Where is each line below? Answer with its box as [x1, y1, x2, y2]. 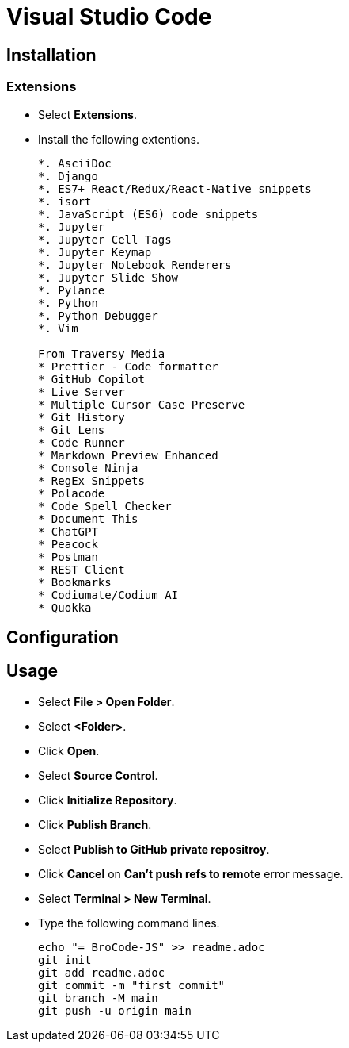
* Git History [38, 410, 125, 424]
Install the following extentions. [38, 132, 200, 146]
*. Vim [38, 321, 78, 335]
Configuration [6, 627, 119, 647]
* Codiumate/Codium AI [38, 588, 179, 601]
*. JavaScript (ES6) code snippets [38, 207, 259, 221]
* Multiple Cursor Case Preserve [38, 397, 245, 411]
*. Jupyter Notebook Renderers [38, 258, 232, 271]
